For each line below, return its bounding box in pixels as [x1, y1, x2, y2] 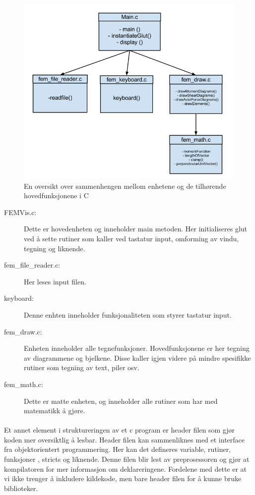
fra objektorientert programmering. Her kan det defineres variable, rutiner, [4, 444, 231, 454]
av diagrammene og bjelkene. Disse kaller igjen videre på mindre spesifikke [24, 352, 251, 363]
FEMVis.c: [4, 207, 37, 217]
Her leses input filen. [24, 276, 86, 286]
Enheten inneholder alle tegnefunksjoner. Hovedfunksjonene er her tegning [24, 343, 250, 353]
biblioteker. [4, 483, 38, 493]
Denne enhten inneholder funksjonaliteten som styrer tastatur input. [24, 309, 232, 320]
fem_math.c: [4, 379, 43, 389]
